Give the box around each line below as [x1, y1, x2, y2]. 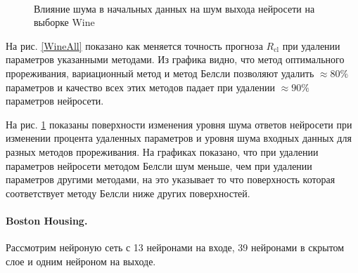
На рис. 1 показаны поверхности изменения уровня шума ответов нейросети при [6, 116, 352, 131]
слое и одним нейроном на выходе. [6, 253, 156, 268]
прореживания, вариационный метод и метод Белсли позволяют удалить [6, 65, 314, 80]
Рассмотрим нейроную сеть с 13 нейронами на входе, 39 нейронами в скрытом [6, 240, 345, 255]
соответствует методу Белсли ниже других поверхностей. [6, 185, 250, 200]
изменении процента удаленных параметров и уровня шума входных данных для [6, 131, 352, 145]
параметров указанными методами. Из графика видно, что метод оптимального [6, 52, 345, 67]
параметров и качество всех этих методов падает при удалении [6, 79, 275, 94]
